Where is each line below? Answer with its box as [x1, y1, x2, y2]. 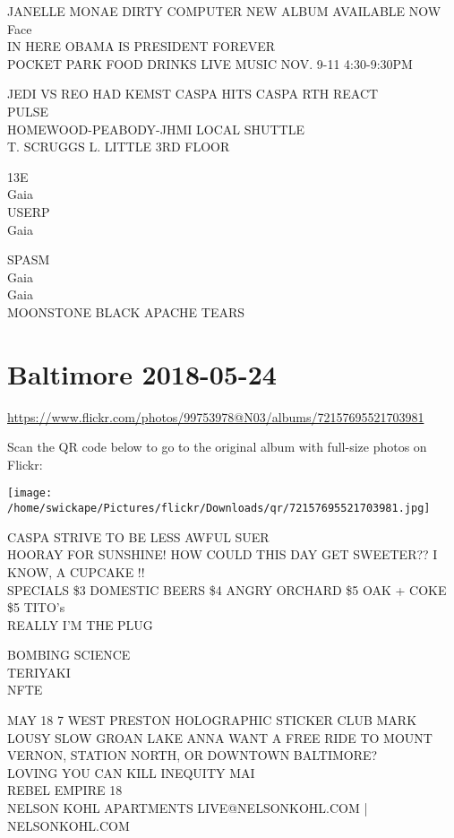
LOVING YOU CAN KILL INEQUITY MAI [7, 763, 255, 782]
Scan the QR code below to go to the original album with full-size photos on [7, 437, 427, 456]
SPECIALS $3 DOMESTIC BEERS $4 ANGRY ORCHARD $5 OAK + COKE [7, 580, 447, 599]
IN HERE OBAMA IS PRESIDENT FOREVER [7, 37, 276, 56]
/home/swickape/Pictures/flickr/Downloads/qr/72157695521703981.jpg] [7, 502, 431, 515]
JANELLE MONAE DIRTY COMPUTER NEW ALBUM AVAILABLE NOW [7, 2, 441, 20]
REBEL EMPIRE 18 [7, 781, 123, 799]
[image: [7, 487, 53, 500]
